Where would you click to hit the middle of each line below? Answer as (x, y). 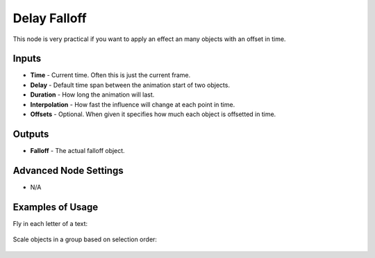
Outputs (31, 134)
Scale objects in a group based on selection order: (85, 239)
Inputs (27, 59)
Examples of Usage (56, 207)
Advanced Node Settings (68, 170)
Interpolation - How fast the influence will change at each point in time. (133, 104)
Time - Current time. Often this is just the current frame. (110, 75)
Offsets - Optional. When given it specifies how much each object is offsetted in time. (153, 114)
